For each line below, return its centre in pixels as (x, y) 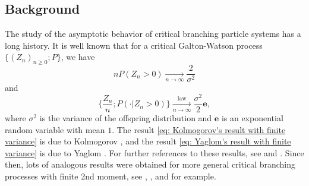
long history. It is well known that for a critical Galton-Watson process (134, 45)
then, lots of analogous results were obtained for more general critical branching (150, 164)
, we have (78, 57)
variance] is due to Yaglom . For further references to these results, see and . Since (154, 152)
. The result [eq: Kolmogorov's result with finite (199, 129)
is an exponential (252, 117)
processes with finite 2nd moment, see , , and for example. (111, 176)
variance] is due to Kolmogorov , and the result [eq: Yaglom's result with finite (148, 141)
